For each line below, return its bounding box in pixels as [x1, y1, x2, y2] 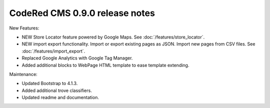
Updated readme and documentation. [21, 94, 99, 100]
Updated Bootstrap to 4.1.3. [21, 80, 78, 86]
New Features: [9, 25, 39, 31]
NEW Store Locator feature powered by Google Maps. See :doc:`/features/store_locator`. [21, 34, 205, 40]
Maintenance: [9, 71, 37, 77]
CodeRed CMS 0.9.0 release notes [9, 7, 155, 18]
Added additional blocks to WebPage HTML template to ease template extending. [21, 62, 189, 68]
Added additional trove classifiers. [21, 87, 92, 93]
